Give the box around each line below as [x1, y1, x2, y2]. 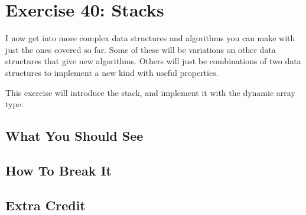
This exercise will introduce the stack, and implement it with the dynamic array [5, 86, 295, 98]
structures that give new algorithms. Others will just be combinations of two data [5, 55, 301, 67]
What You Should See [5, 127, 144, 145]
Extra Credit [5, 196, 86, 214]
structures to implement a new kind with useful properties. [5, 66, 219, 78]
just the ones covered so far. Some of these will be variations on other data [5, 43, 276, 55]
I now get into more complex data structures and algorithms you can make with [5, 32, 295, 44]
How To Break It [5, 161, 112, 179]
